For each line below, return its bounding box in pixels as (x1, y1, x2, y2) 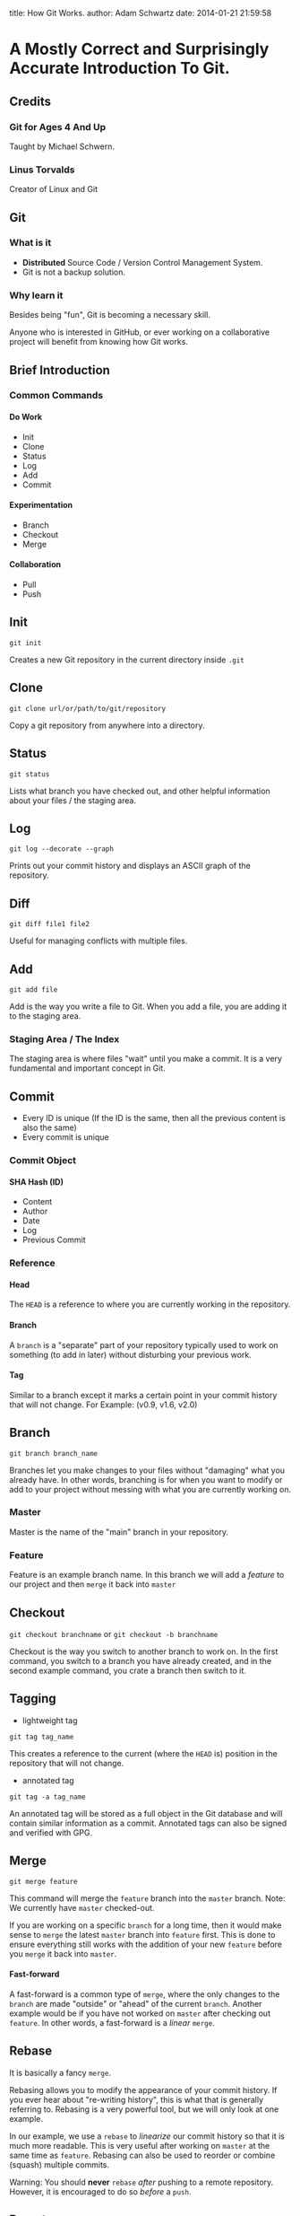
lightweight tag (21, 1714, 78, 1726)
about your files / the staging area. (9, 794, 137, 806)
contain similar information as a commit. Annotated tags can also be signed (9, 1817, 287, 1828)
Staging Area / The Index (9, 1032, 120, 1045)
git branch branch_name (9, 1449, 99, 1458)
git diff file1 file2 (9, 920, 90, 929)
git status (9, 769, 50, 779)
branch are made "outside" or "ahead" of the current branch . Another (9, 1998, 262, 2009)
